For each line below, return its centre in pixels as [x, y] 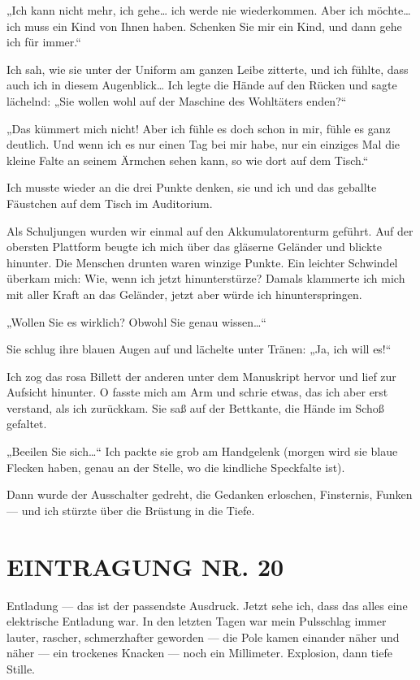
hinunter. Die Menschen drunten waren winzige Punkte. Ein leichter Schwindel [202, 262]
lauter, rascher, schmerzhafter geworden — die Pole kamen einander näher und [203, 637]
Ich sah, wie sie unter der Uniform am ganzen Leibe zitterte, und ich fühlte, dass [208, 69]
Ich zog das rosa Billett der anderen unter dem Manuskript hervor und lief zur [201, 376]
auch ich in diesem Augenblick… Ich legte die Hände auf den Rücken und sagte [202, 85]
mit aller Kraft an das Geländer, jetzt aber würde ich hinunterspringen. [184, 294]
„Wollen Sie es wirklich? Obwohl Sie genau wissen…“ [136, 321]
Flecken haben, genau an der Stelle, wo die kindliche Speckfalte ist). [176, 467]
